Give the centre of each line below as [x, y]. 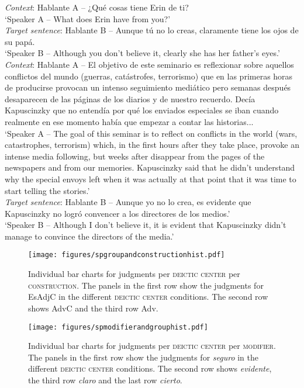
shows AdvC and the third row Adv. [93, 308]
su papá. [20, 41]
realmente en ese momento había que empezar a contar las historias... [129, 121]
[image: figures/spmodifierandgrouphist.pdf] [118, 327]
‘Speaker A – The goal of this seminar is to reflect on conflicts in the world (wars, [151, 133]
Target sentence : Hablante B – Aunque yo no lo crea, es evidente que [128, 202]
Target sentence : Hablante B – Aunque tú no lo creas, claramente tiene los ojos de [152, 30]
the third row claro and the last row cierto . [105, 380]
